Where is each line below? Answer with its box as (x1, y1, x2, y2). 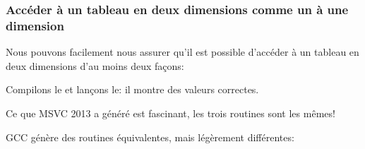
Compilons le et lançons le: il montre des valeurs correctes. (6, 82, 259, 97)
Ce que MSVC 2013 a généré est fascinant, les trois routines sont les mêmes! (6, 105, 335, 120)
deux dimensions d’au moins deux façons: (6, 58, 184, 73)
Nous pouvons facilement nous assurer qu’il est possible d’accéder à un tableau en (6, 44, 359, 59)
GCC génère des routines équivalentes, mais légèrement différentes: (6, 129, 294, 144)
